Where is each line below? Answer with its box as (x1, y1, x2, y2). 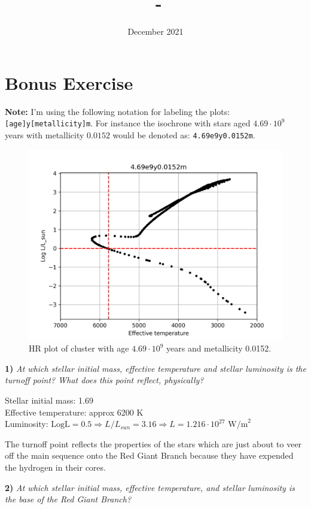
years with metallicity (5, 128, 84, 141)
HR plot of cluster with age (29, 342, 129, 355)
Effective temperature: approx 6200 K (5, 405, 144, 418)
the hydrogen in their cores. (5, 460, 106, 473)
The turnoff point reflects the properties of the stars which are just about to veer (5, 437, 302, 450)
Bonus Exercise (5, 70, 133, 95)
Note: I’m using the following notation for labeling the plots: (5, 105, 230, 117)
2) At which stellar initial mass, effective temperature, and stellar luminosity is (5, 481, 295, 493)
